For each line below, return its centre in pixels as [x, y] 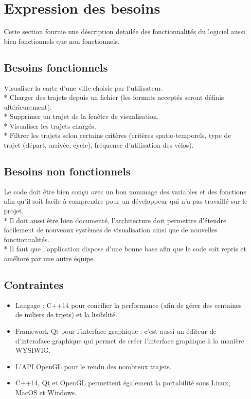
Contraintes [34, 285]
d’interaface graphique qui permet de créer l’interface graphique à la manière [130, 340]
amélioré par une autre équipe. [50, 258]
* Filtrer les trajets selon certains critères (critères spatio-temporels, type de [117, 135]
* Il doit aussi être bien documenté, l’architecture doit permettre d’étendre [115, 220]
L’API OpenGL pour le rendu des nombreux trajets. [93, 366]
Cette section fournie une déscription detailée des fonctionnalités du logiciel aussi [125, 31]
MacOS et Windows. [46, 392]
